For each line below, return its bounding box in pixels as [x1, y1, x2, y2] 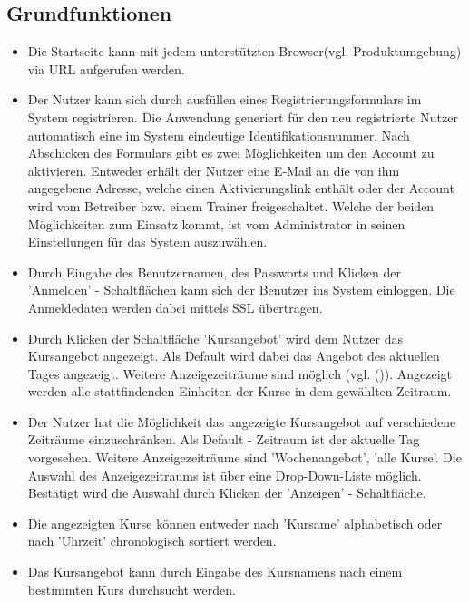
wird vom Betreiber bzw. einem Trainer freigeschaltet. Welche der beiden [27, 196, 435, 215]
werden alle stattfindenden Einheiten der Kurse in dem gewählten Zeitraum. [27, 382, 452, 401]
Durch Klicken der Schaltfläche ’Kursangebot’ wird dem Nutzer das [27, 328, 403, 347]
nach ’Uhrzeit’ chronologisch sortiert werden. [27, 531, 277, 550]
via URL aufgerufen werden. [27, 59, 185, 78]
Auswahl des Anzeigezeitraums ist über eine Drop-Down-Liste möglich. [27, 465, 422, 484]
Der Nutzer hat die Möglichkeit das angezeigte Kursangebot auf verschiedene [27, 412, 456, 431]
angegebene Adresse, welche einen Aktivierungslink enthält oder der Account [27, 179, 454, 198]
